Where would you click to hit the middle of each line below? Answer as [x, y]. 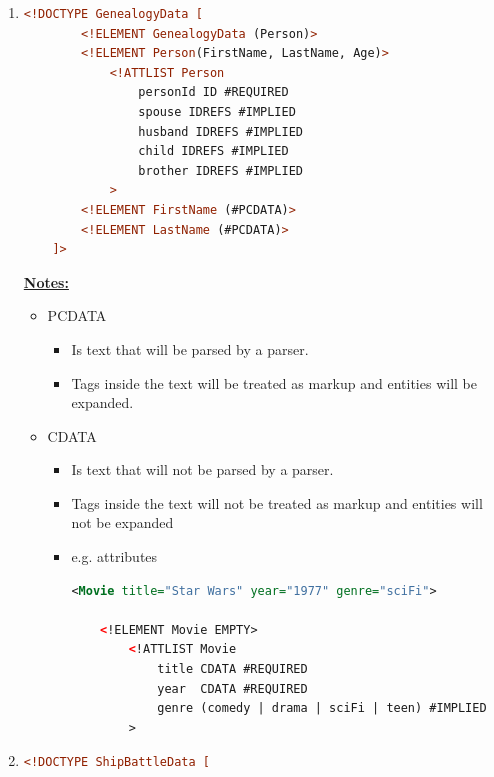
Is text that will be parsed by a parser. [190, 348]
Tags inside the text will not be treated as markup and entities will [277, 502]
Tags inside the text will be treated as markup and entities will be [274, 382]
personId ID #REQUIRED [213, 92]
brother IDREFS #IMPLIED [220, 170]
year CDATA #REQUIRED [232, 688]
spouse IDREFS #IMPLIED [217, 111]
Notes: [46, 281]
